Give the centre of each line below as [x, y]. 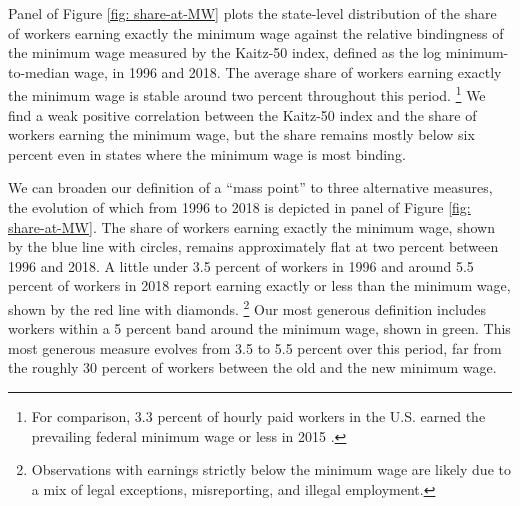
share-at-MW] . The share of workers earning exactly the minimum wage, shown [251, 226]
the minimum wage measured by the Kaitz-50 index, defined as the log [224, 52]
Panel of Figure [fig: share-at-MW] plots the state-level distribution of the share [252, 13]
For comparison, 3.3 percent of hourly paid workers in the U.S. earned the [258, 416]
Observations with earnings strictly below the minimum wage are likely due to [271, 469]
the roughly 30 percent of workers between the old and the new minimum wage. [252, 367]
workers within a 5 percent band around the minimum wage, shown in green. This [259, 328]
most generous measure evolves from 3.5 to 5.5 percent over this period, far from [255, 347]
